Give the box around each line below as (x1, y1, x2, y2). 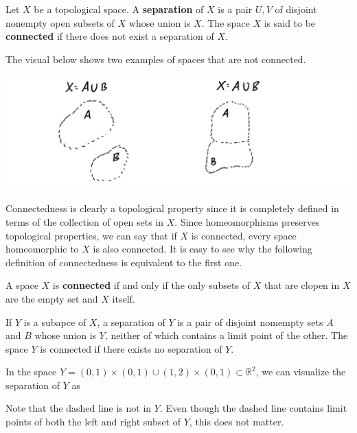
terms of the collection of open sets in (5, 214, 164, 229)
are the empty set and (5, 291, 98, 305)
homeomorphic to (5, 242, 79, 256)
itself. (112, 291, 135, 305)
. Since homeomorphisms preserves (174, 214, 320, 229)
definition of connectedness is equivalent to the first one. (5, 255, 242, 269)
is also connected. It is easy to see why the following (93, 242, 312, 256)
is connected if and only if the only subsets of (52, 278, 250, 292)
